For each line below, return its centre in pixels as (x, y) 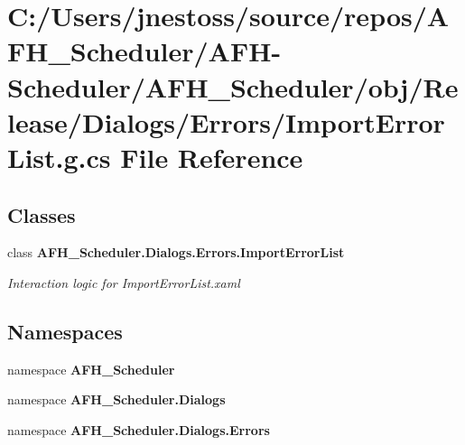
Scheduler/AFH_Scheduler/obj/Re (233, 86)
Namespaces (65, 331)
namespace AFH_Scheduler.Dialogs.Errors (139, 429)
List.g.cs (59, 157)
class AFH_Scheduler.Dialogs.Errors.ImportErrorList (176, 252)
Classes (42, 214)
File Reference (212, 157)
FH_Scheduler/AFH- (144, 51)
